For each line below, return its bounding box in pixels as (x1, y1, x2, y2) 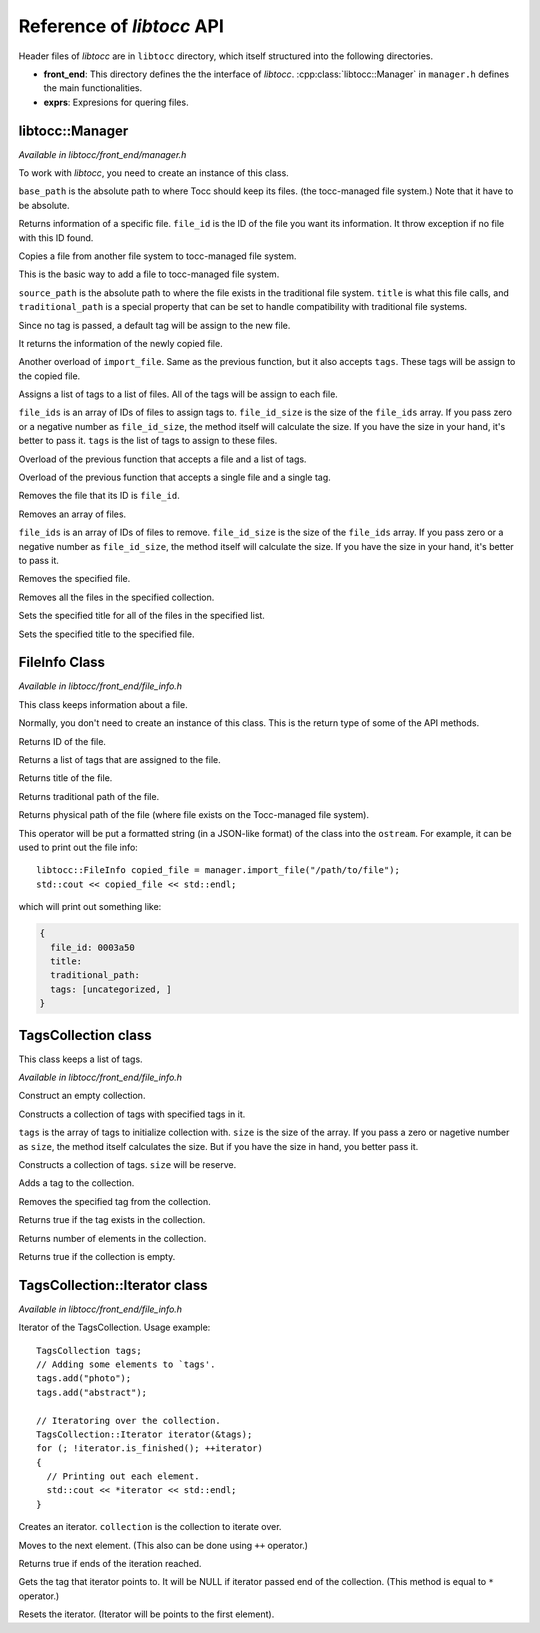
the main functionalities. (43, 82, 143, 94)
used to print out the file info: (18, 841, 139, 853)
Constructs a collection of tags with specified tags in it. (18, 1108, 246, 1120)
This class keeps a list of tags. (18, 1053, 144, 1065)
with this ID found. (18, 231, 94, 244)
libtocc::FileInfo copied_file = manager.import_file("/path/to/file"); (36, 865, 400, 876)
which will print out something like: (18, 901, 162, 913)
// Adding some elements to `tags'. (36, 1358, 216, 1370)
